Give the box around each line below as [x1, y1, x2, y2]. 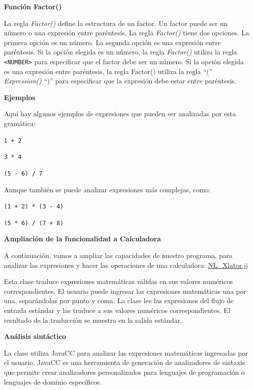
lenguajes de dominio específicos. [4, 376, 102, 387]
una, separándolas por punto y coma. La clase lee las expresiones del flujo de [4, 295, 234, 306]
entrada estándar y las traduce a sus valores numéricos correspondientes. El [4, 305, 230, 315]
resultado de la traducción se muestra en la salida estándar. [4, 314, 183, 325]
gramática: [4, 118, 36, 128]
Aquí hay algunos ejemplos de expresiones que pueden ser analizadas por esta [4, 108, 236, 119]
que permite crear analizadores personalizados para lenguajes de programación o [4, 367, 245, 377]
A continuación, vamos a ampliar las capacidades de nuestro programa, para [4, 250, 232, 260]
